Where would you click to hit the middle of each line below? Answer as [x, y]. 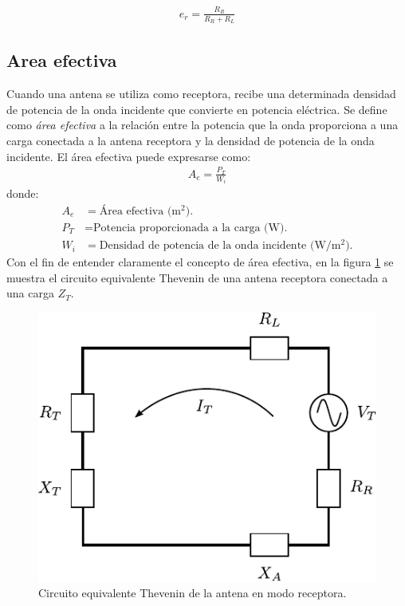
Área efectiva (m [140, 211]
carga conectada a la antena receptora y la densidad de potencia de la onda [191, 140]
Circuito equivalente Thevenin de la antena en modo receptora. [193, 593]
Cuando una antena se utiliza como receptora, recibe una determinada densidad [201, 94]
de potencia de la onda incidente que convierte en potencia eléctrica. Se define [197, 109]
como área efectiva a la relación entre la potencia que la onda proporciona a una [202, 125]
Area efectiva [62, 60]
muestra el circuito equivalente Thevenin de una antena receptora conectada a [197, 277]
